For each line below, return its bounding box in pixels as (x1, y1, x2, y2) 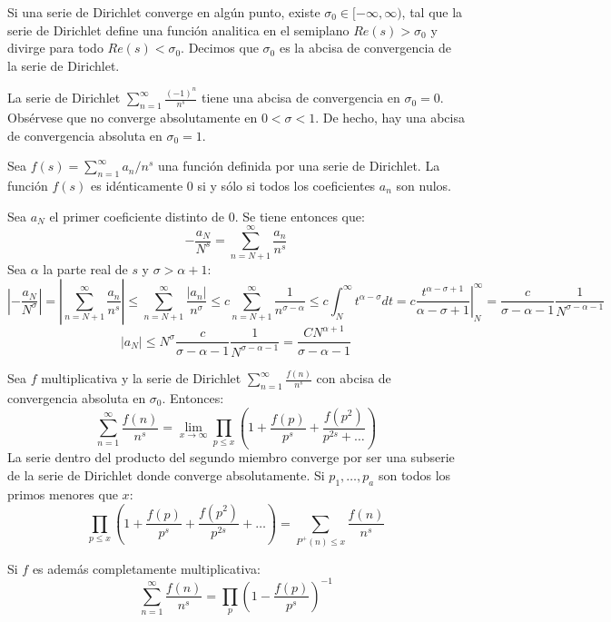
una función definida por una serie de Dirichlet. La (157, 156, 440, 175)
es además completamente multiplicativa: (32, 558, 261, 578)
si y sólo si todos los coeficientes (197, 176, 376, 195)
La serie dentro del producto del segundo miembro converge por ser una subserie (7, 448, 455, 467)
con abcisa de (316, 369, 391, 388)
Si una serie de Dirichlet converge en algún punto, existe (7, 3, 320, 21)
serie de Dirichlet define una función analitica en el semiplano (7, 20, 350, 39)
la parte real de (43, 260, 128, 279)
